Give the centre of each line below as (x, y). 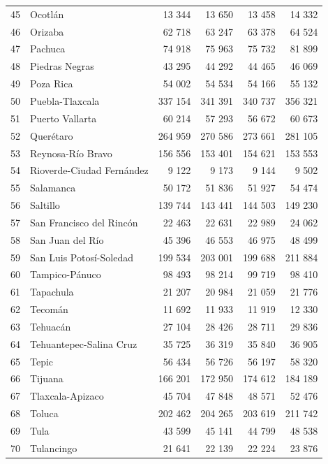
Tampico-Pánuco (66, 274)
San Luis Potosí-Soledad (82, 257)
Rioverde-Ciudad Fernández (89, 170)
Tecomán (49, 309)
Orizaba (47, 31)
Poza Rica (52, 84)
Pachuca (48, 49)
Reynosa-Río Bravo (71, 153)
